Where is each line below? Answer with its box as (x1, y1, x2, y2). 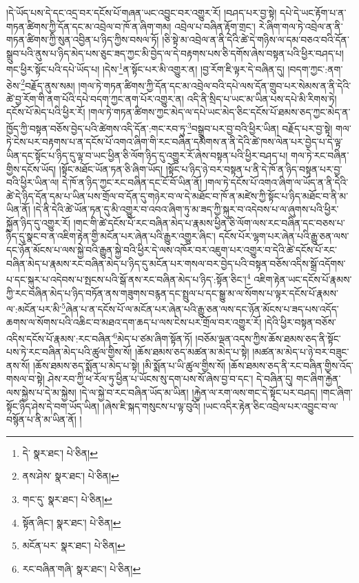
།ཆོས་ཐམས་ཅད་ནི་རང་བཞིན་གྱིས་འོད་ (228, 358, 353, 372)
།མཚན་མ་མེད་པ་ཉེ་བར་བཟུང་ (252, 345, 349, 359)
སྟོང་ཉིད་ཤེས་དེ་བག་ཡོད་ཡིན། (6, 398, 100, 413)
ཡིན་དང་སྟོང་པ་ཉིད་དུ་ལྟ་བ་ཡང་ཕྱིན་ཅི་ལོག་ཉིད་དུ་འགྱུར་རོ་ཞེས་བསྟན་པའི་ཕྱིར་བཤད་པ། (6, 147, 288, 162)
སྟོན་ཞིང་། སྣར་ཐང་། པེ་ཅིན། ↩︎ (22, 515, 121, 529)
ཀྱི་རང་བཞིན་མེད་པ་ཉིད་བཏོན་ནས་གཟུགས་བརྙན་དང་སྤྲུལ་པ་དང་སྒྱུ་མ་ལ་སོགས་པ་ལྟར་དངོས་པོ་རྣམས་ (6, 285, 338, 300)
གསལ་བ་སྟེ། (6, 371, 45, 386)
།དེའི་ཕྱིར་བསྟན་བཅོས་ (264, 315, 336, 329)
